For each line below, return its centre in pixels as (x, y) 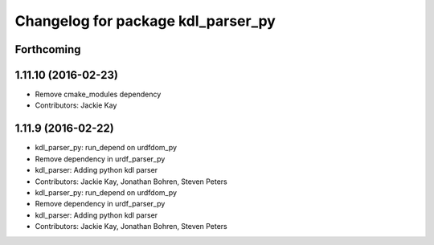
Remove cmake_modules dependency (98, 94)
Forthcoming (48, 49)
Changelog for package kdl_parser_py (145, 21)
